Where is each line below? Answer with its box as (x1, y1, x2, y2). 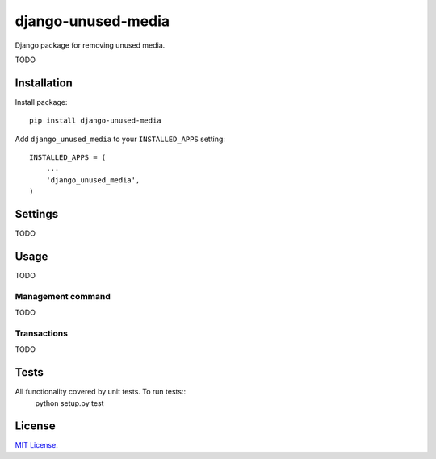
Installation (15, 76, 73, 90)
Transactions (15, 328, 69, 339)
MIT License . (15, 440, 58, 450)
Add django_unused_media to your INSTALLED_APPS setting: (15, 134, 226, 144)
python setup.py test (35, 398, 104, 407)
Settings (15, 207, 59, 221)
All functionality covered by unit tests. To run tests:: (15, 387, 186, 397)
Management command (15, 290, 111, 302)
